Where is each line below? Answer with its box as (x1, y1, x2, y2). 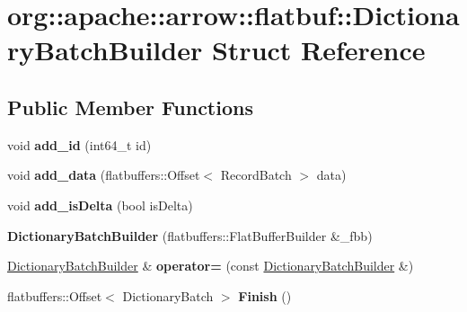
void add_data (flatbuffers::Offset (7, 165, 200, 184)
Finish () (238, 286, 292, 305)
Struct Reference (211, 31, 426, 68)
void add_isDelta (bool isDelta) (7, 195, 193, 214)
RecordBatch (220, 165, 292, 184)
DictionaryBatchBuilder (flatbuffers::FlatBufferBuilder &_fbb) (7, 226, 373, 245)
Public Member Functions (7, 93, 253, 120)
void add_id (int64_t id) (7, 135, 152, 154)
